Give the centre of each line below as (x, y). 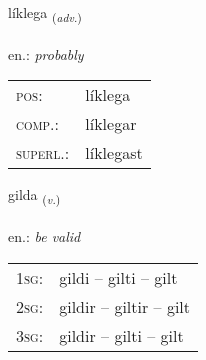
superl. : (43, 153)
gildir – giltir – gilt (125, 306)
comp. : (37, 124)
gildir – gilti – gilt (121, 335)
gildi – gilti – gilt (118, 277)
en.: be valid (44, 236)
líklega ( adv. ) (45, 13)
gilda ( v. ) (34, 196)
